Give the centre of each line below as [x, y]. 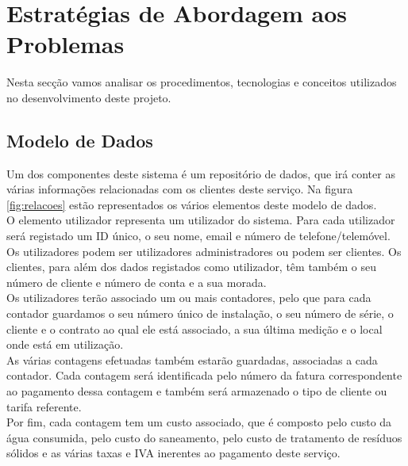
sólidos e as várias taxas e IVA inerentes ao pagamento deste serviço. [173, 453]
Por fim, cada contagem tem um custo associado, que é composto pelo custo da [199, 422]
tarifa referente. [44, 406]
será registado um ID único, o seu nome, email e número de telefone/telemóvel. [198, 236]
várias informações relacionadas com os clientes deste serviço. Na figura [180, 189]
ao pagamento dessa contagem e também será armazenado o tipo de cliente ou [197, 391]
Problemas [65, 44]
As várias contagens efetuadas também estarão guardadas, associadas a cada [192, 359]
